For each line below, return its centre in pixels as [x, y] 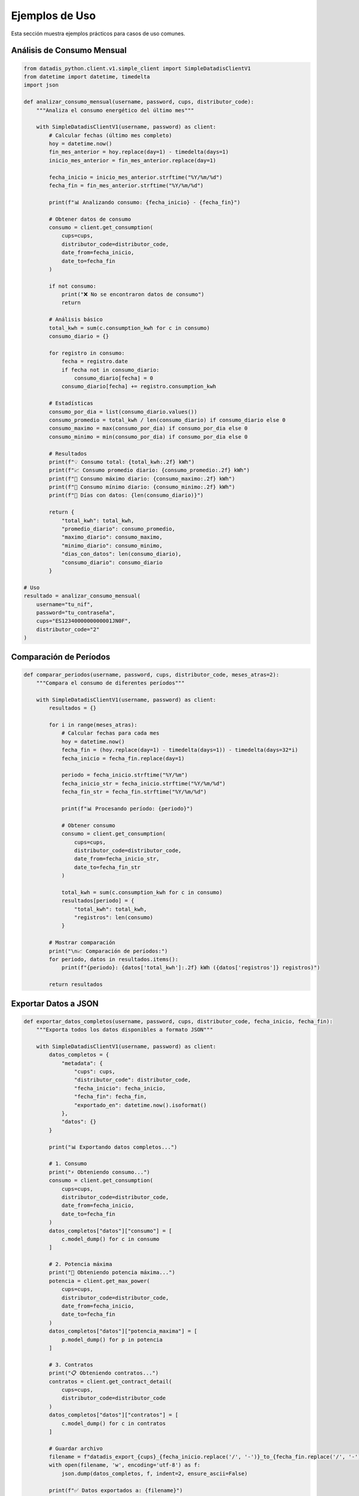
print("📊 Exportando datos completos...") [113, 1147]
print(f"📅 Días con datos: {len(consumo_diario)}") [126, 495]
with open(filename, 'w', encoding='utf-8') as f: [124, 1465]
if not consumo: [73, 286]
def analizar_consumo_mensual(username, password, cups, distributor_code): [139, 102]
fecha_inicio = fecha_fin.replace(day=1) [123, 758]
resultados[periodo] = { [98, 901]
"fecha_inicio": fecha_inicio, [120, 1088]
